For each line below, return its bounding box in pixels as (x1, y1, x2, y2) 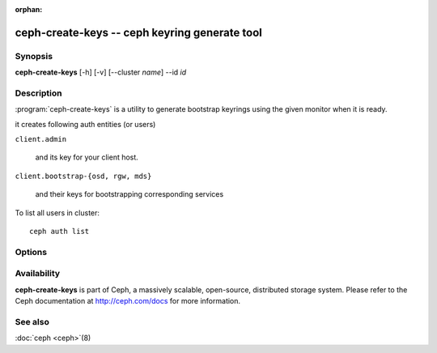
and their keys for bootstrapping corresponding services (35, 189, 224, 199)
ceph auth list (29, 227, 90, 236)
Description (15, 87, 62, 99)
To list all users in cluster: (15, 207, 100, 218)
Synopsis (15, 50, 53, 62)
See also (15, 316, 50, 327)
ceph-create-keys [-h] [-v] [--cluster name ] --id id (15, 67, 187, 77)
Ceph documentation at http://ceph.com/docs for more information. (15, 296, 241, 306)
